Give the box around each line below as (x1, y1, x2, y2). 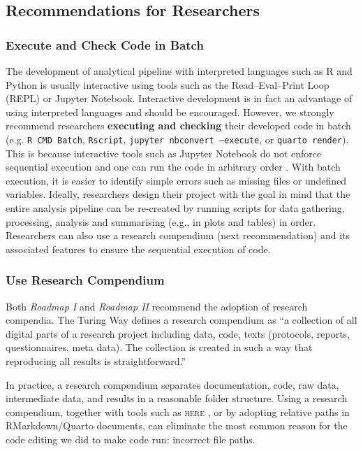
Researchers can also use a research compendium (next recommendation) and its (6, 228, 350, 243)
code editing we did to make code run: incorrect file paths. (6, 431, 255, 446)
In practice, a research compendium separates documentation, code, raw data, (6, 377, 339, 392)
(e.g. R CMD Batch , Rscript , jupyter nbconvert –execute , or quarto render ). (6, 131, 349, 146)
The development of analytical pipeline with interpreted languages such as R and (6, 64, 353, 78)
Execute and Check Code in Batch (6, 36, 204, 53)
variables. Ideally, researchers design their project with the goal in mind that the (6, 187, 350, 201)
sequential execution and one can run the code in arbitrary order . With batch (6, 159, 341, 174)
